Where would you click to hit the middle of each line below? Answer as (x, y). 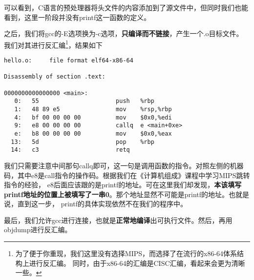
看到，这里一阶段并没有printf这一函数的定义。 (77, 17)
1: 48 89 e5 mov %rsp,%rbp (93, 109)
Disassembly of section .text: (55, 77)
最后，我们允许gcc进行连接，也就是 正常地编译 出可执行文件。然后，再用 (118, 220)
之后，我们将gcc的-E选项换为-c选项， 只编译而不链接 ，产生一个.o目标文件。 (124, 33)
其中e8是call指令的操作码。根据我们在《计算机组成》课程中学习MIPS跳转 (134, 175)
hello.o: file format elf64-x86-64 (69, 61)
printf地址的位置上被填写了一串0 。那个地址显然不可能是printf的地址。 (116, 194)
